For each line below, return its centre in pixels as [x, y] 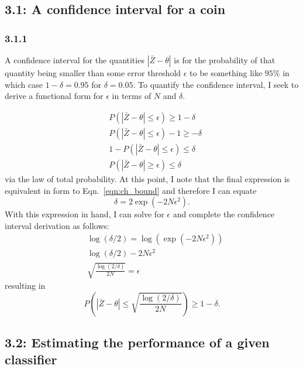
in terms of [132, 96]
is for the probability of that [225, 60]
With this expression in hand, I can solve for [85, 214]
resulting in [25, 285]
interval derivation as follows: [57, 225]
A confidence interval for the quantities [75, 60]
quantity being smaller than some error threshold [93, 73]
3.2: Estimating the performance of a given [137, 342]
